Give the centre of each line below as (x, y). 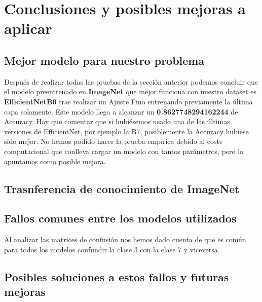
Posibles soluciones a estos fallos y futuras (117, 276)
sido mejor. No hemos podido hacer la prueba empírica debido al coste (114, 141)
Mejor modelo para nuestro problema (104, 60)
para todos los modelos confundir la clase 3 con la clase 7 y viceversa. (112, 249)
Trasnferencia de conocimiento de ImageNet (122, 188)
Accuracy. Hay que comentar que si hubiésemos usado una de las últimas (117, 121)
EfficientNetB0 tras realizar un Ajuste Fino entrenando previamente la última (128, 101)
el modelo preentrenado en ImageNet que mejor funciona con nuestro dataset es (130, 91)
